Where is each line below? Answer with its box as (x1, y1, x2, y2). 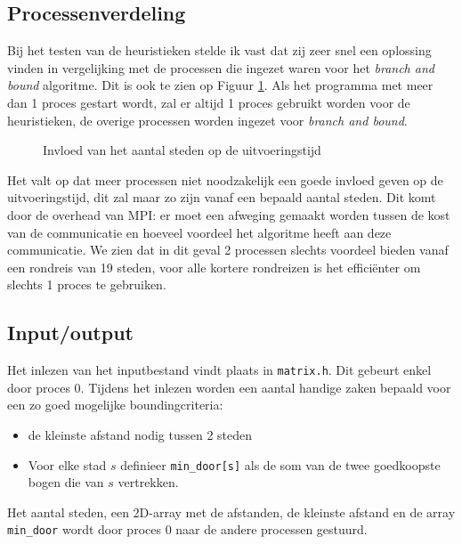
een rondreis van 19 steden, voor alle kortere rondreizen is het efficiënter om (7, 257, 421, 276)
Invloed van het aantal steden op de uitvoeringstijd (43, 141, 321, 159)
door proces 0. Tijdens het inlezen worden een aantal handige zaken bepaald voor (7, 378, 451, 396)
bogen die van (28, 473, 104, 491)
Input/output (7, 319, 134, 346)
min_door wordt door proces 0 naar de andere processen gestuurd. (7, 520, 368, 539)
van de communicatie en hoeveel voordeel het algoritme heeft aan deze (7, 223, 392, 241)
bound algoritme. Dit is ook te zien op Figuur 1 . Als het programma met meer (7, 76, 434, 94)
